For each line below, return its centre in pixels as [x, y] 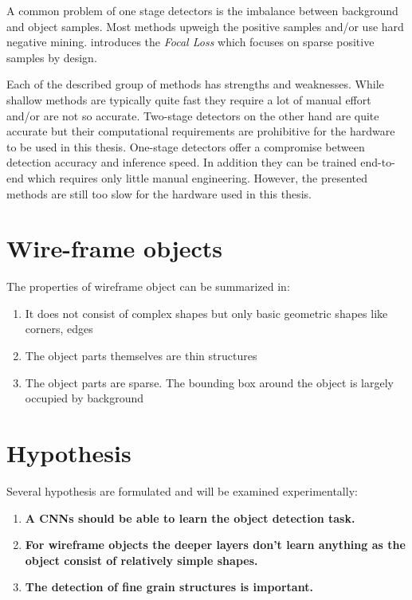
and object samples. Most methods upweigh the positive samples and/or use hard [205, 26]
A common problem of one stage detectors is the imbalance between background [202, 10]
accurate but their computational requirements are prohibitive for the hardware [201, 131]
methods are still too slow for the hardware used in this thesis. [159, 193]
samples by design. [52, 57]
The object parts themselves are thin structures [141, 356]
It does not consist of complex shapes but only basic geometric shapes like [206, 313]
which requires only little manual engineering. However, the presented [198, 177]
